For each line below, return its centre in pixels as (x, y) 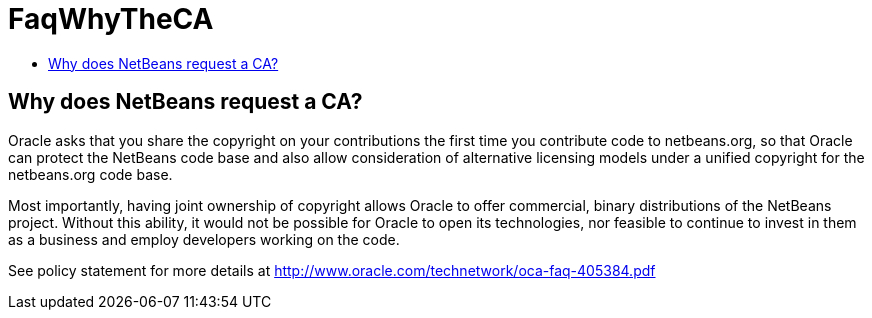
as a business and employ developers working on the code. (204, 239)
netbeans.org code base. (90, 174)
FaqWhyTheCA (111, 19)
